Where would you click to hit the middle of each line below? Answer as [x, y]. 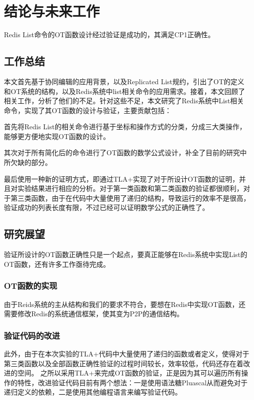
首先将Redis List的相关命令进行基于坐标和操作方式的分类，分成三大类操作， [125, 127]
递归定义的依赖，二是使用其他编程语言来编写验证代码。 [93, 392]
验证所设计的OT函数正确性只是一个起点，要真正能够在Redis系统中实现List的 [126, 254]
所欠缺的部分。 [28, 162]
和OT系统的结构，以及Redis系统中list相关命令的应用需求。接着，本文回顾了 [125, 91]
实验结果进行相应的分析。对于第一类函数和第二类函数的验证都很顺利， [130, 188]
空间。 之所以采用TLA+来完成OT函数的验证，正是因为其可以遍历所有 [129, 373]
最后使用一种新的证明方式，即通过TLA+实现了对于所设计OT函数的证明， [122, 178]
